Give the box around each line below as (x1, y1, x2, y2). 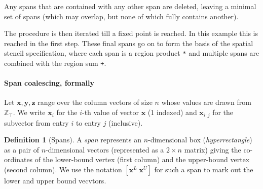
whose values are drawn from (161, 97, 251, 107)
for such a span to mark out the (154, 164, 253, 174)
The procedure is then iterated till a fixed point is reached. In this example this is (4, 28, 258, 39)
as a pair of (4, 144, 39, 155)
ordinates (4, 154, 33, 165)
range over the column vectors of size (37, 97, 153, 107)
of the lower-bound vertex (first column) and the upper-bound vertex (34, 154, 250, 165)
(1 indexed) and (147, 107, 197, 118)
